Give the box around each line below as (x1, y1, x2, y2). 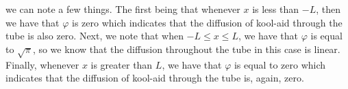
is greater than (90, 57, 153, 71)
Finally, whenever (5, 57, 79, 71)
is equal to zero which (234, 57, 326, 71)
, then (316, 2, 340, 16)
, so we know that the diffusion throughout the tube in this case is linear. (32, 41, 340, 56)
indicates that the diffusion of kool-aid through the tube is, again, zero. (5, 71, 304, 85)
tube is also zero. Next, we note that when (5, 29, 184, 43)
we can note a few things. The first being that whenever (5, 2, 240, 16)
